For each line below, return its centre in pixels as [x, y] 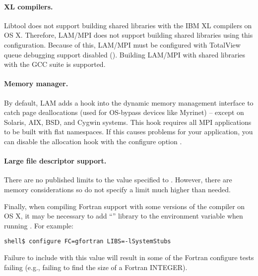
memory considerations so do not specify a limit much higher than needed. [117, 189]
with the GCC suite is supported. [55, 64]
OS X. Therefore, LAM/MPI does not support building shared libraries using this [129, 35]
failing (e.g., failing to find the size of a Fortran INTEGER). [96, 267]
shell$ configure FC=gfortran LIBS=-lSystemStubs [88, 242]
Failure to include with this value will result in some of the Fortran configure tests [129, 257]
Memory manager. [36, 83]
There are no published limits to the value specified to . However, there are [118, 180]
